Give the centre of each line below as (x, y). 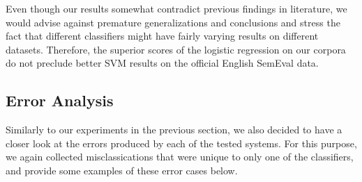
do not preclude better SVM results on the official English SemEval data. (162, 63)
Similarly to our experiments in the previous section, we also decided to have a (174, 130)
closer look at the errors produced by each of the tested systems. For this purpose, (181, 143)
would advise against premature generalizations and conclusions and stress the (173, 22)
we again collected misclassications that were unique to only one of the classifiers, (180, 157)
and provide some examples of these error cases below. (122, 170)
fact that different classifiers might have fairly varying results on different (162, 36)
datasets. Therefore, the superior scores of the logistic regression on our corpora (176, 49)
